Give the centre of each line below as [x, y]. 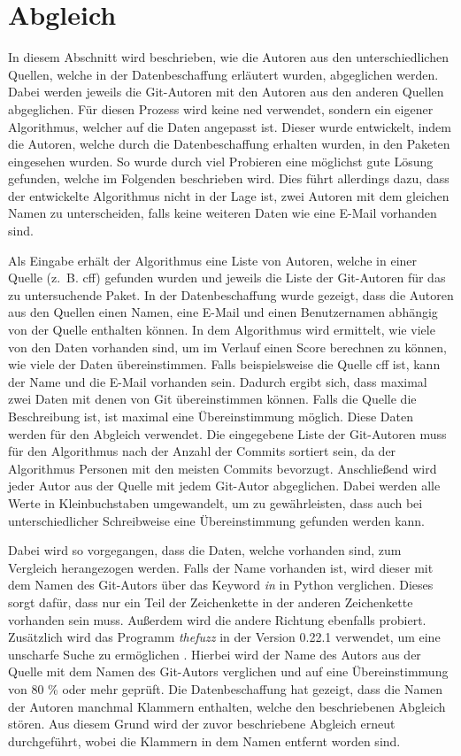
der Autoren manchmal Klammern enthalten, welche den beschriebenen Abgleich [227, 706]
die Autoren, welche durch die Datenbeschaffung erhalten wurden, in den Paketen [229, 144]
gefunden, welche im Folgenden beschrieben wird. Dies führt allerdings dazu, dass [229, 178]
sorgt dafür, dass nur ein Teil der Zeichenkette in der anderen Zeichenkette [211, 602]
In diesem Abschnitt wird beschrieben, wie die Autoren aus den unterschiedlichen [228, 57]
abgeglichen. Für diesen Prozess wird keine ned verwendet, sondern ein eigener [221, 108]
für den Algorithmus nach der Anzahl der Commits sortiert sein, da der [202, 451]
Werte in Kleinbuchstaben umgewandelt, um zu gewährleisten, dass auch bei [215, 502]
